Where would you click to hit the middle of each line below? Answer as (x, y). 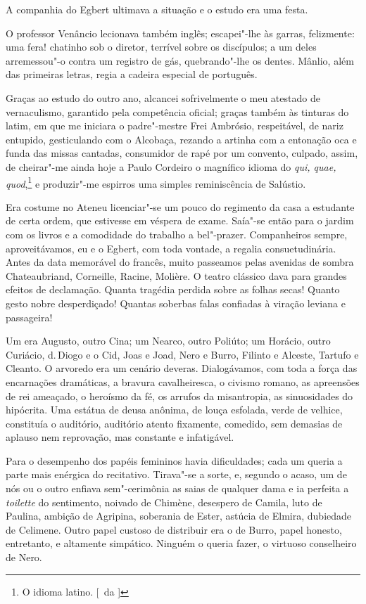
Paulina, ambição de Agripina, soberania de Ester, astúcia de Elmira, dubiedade (179, 516)
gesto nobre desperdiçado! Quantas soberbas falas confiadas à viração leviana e (176, 303)
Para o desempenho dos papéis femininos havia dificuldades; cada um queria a (174, 460)
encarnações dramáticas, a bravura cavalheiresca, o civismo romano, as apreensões (183, 381)
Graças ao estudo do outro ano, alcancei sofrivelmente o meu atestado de (163, 97)
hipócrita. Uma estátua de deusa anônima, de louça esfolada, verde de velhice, (174, 410)
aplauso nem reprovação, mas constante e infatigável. (120, 437)
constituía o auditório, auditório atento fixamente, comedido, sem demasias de (174, 423)
